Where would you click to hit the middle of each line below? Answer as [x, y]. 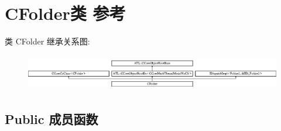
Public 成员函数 [52, 118]
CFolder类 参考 [65, 13]
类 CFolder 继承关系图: [47, 41]
